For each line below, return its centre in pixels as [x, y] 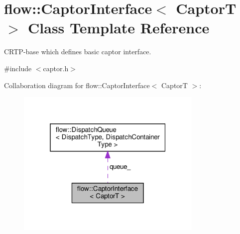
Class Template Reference [119, 28]
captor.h [56, 68]
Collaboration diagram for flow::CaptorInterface [77, 85]
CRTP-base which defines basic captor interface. [78, 52]
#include [18, 68]
